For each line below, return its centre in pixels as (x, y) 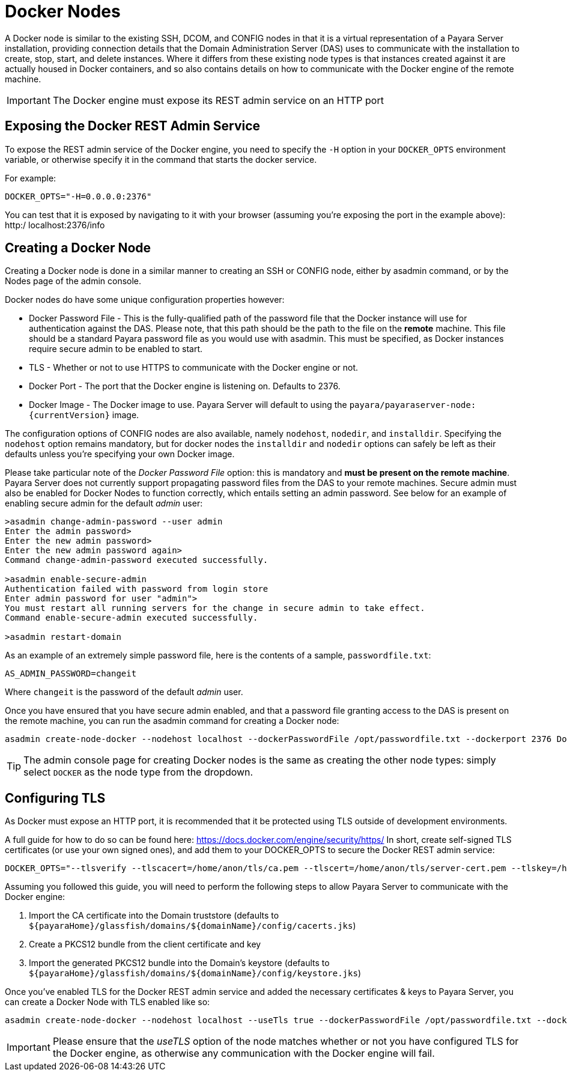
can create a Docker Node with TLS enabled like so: (108, 1002)
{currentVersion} (69, 415)
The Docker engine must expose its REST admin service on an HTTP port (218, 100)
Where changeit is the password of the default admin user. (124, 692)
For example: (31, 178)
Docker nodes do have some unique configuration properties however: (145, 300)
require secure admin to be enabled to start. (116, 349)
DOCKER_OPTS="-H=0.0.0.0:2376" (78, 196)
